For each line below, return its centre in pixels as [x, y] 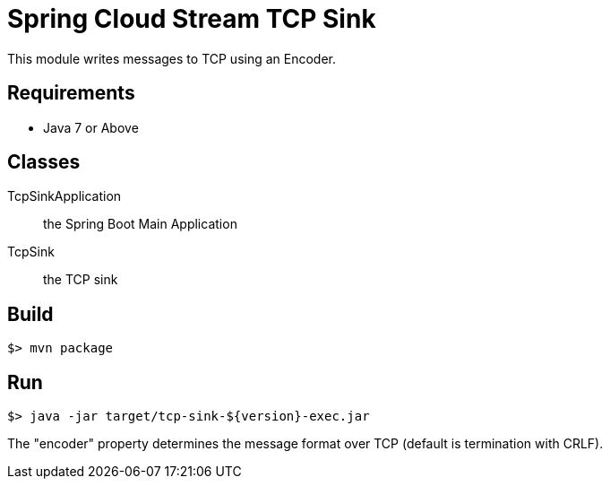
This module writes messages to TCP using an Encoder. [172, 58]
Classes [44, 162]
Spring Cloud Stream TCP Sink [192, 19]
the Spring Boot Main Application [140, 224]
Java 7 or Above [91, 127]
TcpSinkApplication [64, 196]
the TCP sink [81, 280]
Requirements [71, 93]
